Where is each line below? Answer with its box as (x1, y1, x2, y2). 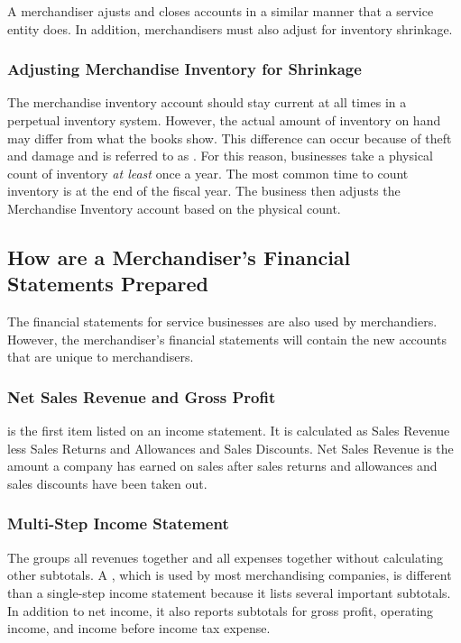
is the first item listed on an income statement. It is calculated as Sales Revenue (7, 421, 450, 440)
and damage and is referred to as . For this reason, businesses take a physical (7, 146, 433, 165)
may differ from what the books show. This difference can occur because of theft (7, 128, 452, 147)
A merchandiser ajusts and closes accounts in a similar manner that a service (7, 2, 434, 20)
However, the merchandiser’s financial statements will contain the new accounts (7, 329, 447, 348)
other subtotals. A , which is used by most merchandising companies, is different (7, 565, 452, 584)
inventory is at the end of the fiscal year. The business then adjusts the (7, 181, 401, 200)
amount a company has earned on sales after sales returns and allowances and (7, 456, 438, 475)
